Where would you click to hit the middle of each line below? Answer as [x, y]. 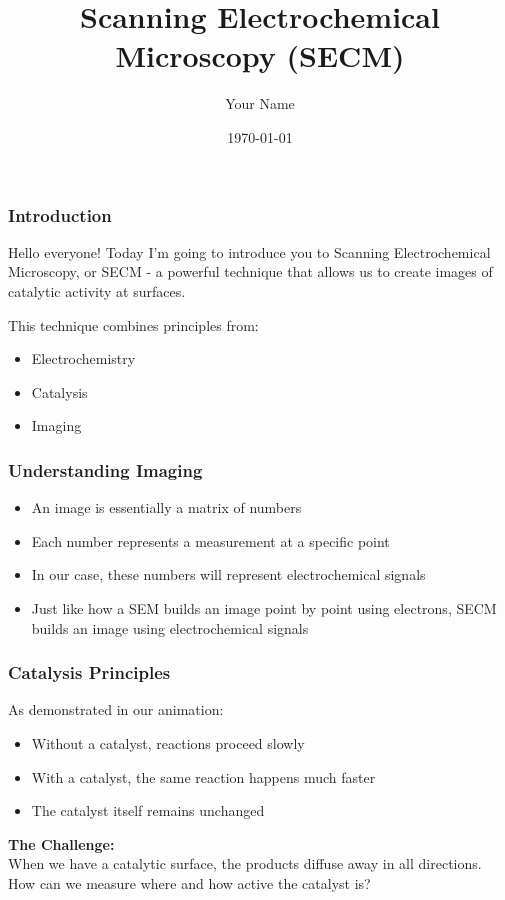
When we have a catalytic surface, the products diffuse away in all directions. [245, 863]
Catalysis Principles [89, 672]
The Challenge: [61, 843]
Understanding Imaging [105, 469]
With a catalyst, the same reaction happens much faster [203, 776]
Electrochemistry [83, 358]
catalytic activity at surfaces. [97, 290]
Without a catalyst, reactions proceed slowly [168, 742]
